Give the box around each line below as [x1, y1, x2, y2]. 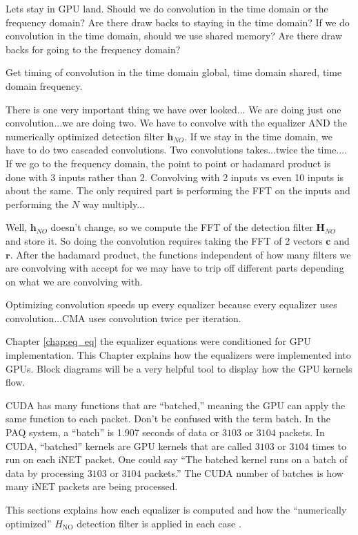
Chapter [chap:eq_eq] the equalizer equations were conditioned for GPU [6, 334, 311, 348]
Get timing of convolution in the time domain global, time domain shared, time [6, 65, 342, 79]
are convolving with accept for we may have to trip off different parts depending [6, 261, 344, 275]
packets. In [279, 425, 325, 440]
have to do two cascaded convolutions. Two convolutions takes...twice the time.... [6, 142, 347, 157]
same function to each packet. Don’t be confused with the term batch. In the [6, 411, 330, 426]
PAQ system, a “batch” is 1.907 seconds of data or [6, 425, 219, 440]
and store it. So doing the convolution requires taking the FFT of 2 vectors [6, 233, 323, 247]
